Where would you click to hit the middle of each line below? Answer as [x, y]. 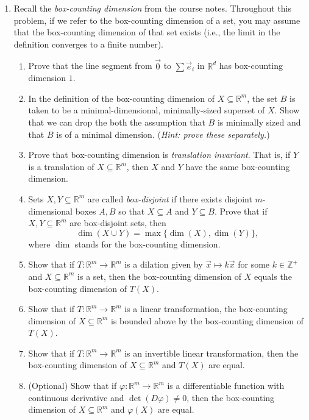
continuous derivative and [76, 397]
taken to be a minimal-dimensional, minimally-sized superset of [147, 110]
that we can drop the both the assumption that [117, 122]
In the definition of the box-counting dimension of [121, 98]
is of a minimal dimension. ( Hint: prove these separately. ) [163, 134]
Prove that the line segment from [90, 66]
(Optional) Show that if [73, 386]
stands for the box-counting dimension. [147, 244]
